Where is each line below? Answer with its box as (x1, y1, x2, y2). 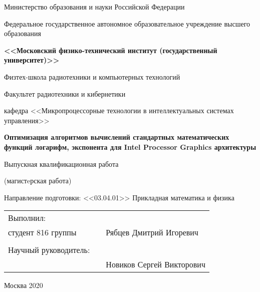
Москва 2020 (4, 280, 43, 290)
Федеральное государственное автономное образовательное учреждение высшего (4, 18, 250, 29)
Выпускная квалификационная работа (4, 158, 119, 169)
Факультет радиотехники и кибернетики (4, 88, 126, 99)
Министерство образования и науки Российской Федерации (4, 2, 185, 12)
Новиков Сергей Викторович (106, 258, 205, 270)
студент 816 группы (8, 226, 77, 238)
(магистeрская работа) (4, 175, 72, 186)
